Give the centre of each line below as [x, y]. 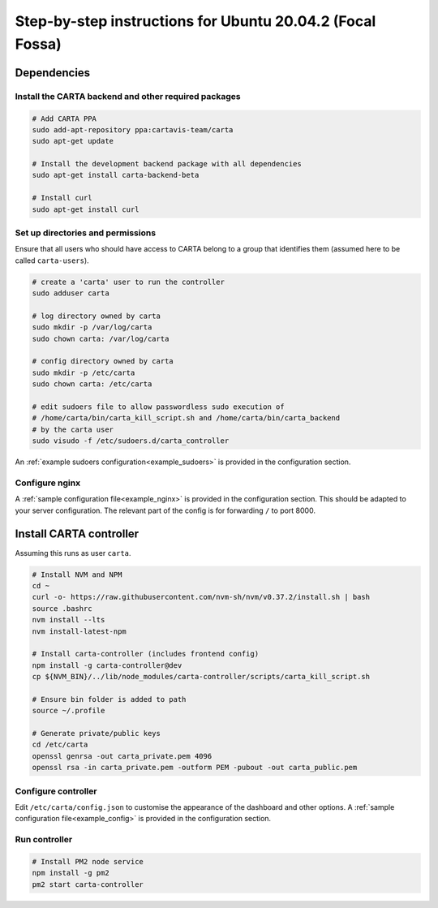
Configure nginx [48, 483]
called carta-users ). [52, 260]
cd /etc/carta [60, 745]
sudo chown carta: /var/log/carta [101, 338]
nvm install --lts [69, 620]
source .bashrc [62, 608]
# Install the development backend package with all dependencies [167, 164]
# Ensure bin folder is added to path [109, 699]
